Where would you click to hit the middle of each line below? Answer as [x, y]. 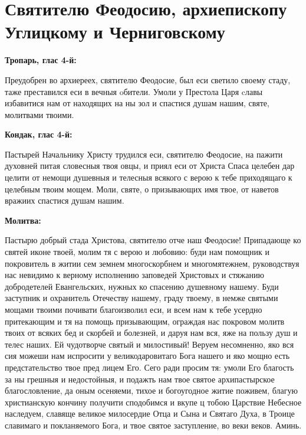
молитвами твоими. [40, 114]
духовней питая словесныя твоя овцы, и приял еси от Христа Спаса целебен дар [150, 166]
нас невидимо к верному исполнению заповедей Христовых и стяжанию [134, 275]
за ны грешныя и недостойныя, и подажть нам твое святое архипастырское [140, 379]
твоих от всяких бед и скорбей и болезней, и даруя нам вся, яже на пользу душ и [151, 333]
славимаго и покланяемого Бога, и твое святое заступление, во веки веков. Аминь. [153, 425]
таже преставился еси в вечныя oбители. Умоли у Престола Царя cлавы [134, 91]
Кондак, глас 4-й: [39, 134]
